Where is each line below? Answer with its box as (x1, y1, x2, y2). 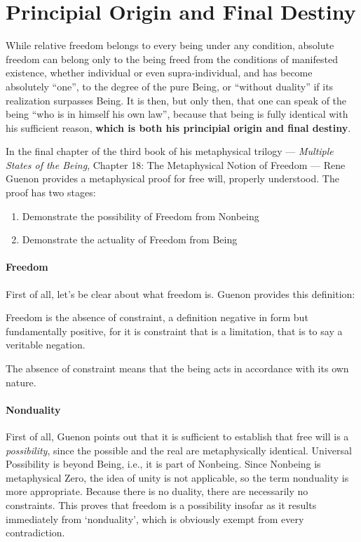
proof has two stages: (6, 185, 96, 200)
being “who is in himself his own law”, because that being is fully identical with (6, 107, 348, 121)
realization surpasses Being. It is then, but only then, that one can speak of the (6, 93, 347, 107)
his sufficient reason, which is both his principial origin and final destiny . (6, 120, 351, 135)
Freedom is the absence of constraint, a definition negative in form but (6, 310, 308, 325)
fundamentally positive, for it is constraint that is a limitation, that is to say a (6, 323, 343, 338)
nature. (6, 374, 36, 389)
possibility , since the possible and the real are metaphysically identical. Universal (6, 442, 352, 457)
